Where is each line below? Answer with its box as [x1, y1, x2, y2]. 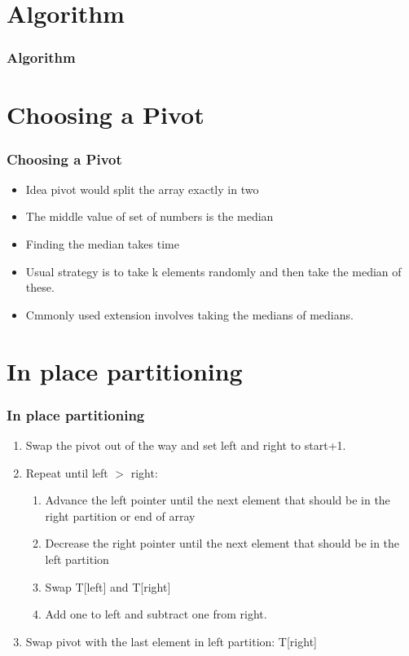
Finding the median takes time [25, 236, 179, 252]
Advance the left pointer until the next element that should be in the [45, 491, 390, 509]
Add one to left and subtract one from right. [45, 605, 267, 623]
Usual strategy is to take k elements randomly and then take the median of [25, 262, 402, 280]
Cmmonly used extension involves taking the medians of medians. [25, 306, 354, 323]
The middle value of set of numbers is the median [25, 208, 274, 225]
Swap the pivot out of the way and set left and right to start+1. [25, 436, 346, 453]
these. [25, 279, 55, 296]
